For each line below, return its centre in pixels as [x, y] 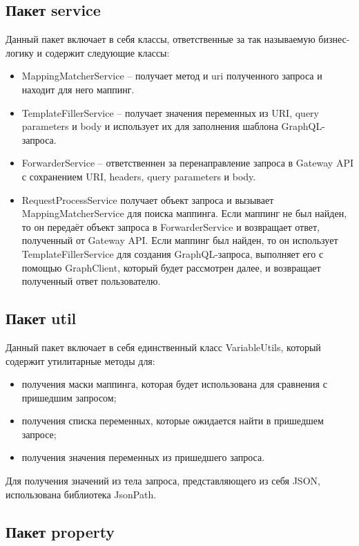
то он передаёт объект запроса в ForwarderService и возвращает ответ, [171, 226]
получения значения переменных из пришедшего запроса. [143, 457]
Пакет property [60, 531]
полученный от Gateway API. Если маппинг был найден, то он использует [180, 240]
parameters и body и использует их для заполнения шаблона [150, 126]
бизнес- [334, 39]
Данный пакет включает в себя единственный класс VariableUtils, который [163, 347]
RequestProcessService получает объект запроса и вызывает [148, 199]
